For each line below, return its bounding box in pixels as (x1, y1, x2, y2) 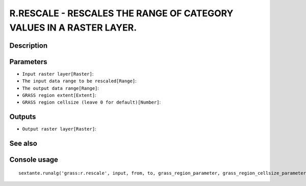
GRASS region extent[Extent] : (22, 92, 96, 99)
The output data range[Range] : (22, 85, 99, 91)
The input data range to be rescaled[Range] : (22, 78, 137, 84)
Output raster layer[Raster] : (22, 126, 96, 132)
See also (9, 139, 38, 148)
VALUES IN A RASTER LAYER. (9, 22, 137, 33)
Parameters (9, 57, 47, 66)
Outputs (9, 112, 36, 121)
